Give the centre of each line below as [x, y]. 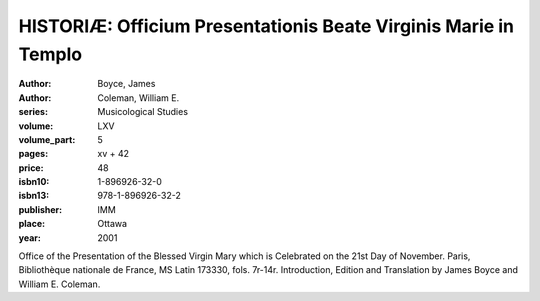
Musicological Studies [143, 112]
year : [30, 237]
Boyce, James [126, 84]
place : [32, 224]
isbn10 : [34, 182]
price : [31, 167]
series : [33, 112]
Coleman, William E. [138, 97]
